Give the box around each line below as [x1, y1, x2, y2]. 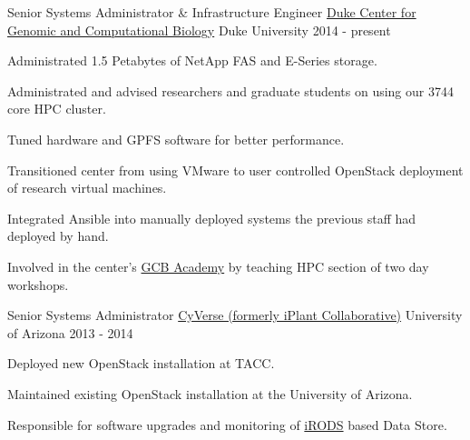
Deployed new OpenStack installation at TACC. [7, 354, 275, 373]
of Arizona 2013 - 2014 [7, 323, 133, 342]
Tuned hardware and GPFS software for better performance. [7, 129, 345, 148]
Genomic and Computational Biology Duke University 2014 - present [7, 20, 391, 39]
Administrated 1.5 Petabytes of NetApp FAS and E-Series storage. [7, 51, 377, 70]
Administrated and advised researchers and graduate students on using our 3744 [7, 81, 454, 100]
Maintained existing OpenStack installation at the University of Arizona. [7, 384, 413, 403]
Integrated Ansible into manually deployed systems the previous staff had [7, 208, 416, 227]
